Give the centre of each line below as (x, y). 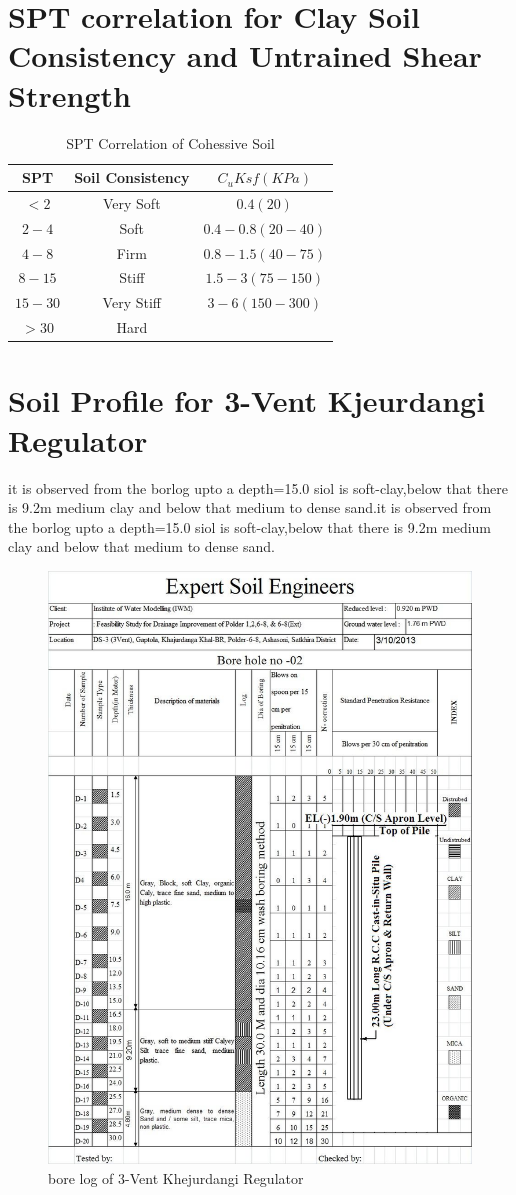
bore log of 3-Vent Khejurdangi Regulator (176, 1177)
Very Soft (131, 202)
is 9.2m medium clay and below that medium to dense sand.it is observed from (250, 507)
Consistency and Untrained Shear (245, 55)
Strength (69, 94)
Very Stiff (131, 302)
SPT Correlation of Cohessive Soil (170, 142)
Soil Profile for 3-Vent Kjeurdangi (247, 400)
